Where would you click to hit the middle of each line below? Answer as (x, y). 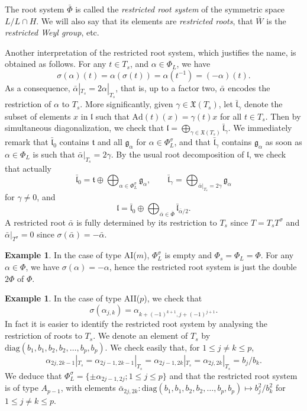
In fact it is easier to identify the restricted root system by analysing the (136, 324)
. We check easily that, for (152, 347)
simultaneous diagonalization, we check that (84, 128)
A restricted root (35, 222)
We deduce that (33, 375)
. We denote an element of (140, 335)
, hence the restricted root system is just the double (203, 266)
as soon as (284, 142)
